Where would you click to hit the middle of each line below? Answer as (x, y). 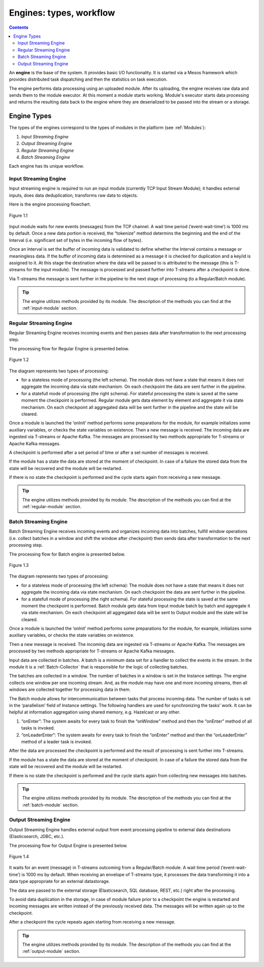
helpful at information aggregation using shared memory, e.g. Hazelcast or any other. (95, 712)
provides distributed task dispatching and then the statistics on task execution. (88, 79)
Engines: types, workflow (62, 13)
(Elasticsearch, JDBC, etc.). (37, 837)
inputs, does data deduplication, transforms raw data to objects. (74, 195)
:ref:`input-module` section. (50, 308)
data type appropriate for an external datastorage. (59, 881)
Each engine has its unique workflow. (46, 166)
